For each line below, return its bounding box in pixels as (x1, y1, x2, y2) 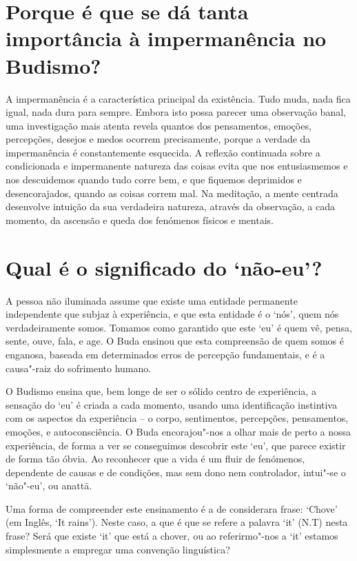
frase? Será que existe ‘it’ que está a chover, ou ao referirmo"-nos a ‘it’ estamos (6, 529, 338, 543)
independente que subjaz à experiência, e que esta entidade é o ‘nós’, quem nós (6, 307, 339, 321)
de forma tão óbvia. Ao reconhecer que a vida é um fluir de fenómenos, (6, 451, 305, 466)
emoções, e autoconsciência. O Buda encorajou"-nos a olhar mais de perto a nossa (6, 424, 351, 438)
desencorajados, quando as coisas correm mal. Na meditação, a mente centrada (6, 185, 338, 200)
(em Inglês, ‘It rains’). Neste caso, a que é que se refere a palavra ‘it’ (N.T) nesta (6, 515, 348, 529)
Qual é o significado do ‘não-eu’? (6, 253, 323, 281)
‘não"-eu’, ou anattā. (6, 478, 92, 493)
